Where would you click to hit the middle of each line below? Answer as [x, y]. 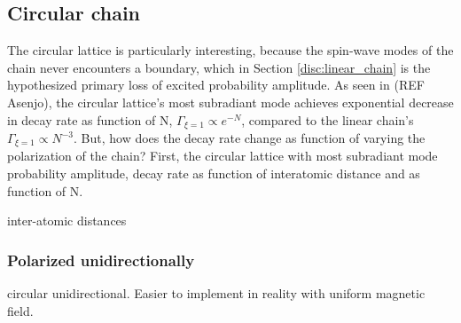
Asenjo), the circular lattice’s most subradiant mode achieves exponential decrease [230, 102]
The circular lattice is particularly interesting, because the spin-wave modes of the [230, 50]
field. [20, 310]
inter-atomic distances [67, 221]
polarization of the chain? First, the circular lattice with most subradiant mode [223, 156]
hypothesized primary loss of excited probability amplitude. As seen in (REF [216, 85]
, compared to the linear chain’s [328, 119]
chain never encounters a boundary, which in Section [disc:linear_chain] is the [219, 67]
